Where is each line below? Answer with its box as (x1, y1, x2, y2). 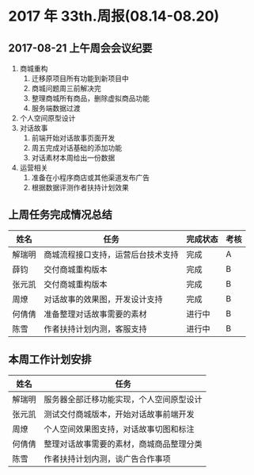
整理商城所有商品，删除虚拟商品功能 (31, 94, 150, 103)
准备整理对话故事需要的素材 (44, 308, 148, 320)
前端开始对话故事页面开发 (31, 133, 116, 143)
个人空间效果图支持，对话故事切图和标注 (44, 423, 195, 435)
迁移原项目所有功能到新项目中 (31, 74, 129, 83)
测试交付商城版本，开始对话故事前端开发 (44, 408, 195, 419)
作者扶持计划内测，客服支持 (44, 323, 148, 334)
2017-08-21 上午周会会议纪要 (8, 41, 153, 55)
